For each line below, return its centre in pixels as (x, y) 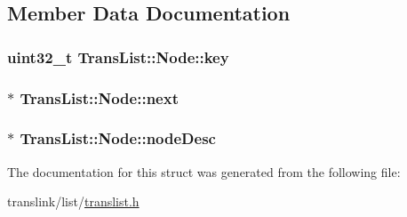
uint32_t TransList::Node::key (118, 56)
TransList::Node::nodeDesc (118, 138)
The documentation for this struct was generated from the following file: (204, 171)
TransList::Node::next (99, 97)
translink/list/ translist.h (73, 201)
